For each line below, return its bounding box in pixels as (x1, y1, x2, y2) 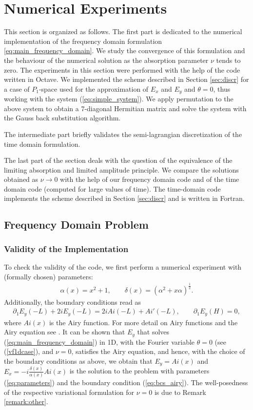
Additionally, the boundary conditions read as (4, 296, 141, 307)
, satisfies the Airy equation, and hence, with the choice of (71, 346, 245, 356)
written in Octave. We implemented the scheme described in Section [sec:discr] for (4, 74, 249, 84)
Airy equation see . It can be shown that (4, 327, 125, 337)
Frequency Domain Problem (4, 217, 149, 232)
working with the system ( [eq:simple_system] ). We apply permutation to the (4, 94, 234, 104)
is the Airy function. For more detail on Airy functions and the (49, 317, 238, 327)
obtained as (4, 174, 39, 184)
